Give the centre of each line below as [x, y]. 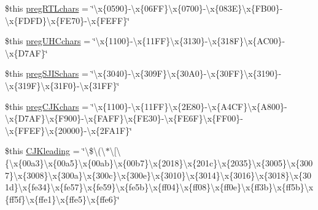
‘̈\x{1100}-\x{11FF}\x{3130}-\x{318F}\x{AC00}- [189, 41]
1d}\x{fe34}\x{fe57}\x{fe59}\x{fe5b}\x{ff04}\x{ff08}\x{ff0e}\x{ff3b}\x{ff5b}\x [159, 187]
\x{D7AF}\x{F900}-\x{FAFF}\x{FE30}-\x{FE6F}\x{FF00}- [124, 118]
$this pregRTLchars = [47, 8]
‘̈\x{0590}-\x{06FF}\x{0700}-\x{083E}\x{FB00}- [187, 8]
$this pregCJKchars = [47, 106]
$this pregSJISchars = [47, 73]
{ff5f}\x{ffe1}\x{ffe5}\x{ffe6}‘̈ [62, 199]
